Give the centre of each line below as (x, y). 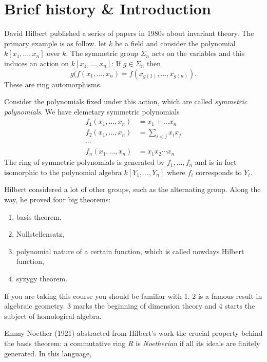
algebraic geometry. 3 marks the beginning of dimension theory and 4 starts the (130, 306)
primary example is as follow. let (55, 43)
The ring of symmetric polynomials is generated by (84, 162)
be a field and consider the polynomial (175, 43)
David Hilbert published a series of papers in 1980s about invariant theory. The (129, 33)
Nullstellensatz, (40, 234)
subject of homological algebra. (53, 316)
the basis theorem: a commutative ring (65, 343)
